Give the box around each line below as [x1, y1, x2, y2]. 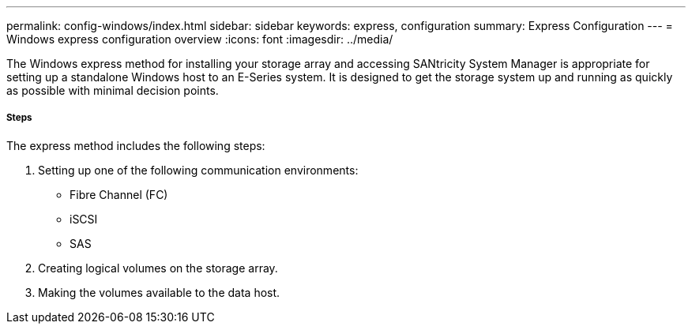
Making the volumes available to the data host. [38, 285, 280, 299]
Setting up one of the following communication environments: [38, 163, 359, 177]
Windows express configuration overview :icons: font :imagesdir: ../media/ [6, 32, 393, 46]
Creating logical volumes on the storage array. [38, 261, 278, 275]
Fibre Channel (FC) [70, 187, 168, 201]
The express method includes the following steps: [6, 138, 265, 152]
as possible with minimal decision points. [6, 84, 219, 97]
